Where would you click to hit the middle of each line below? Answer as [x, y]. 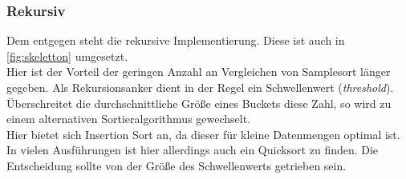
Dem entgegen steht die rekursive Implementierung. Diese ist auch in [176, 40]
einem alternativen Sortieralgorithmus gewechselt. [129, 119]
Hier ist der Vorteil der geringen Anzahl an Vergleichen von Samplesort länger [199, 72]
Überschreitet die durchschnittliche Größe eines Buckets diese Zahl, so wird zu [199, 103]
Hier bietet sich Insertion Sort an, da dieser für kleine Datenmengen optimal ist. [203, 134]
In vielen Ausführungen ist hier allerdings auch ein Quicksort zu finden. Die [193, 150]
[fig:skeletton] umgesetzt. [67, 56]
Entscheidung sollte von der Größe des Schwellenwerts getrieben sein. [177, 165]
